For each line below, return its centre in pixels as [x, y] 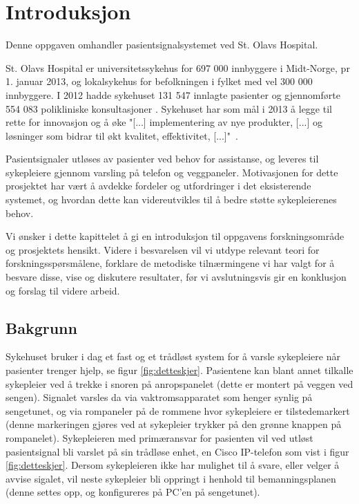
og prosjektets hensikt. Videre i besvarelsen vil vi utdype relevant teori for [163, 249]
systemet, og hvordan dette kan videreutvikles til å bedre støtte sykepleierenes [171, 199]
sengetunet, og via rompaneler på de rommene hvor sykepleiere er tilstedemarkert [178, 410]
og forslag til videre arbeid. [63, 290]
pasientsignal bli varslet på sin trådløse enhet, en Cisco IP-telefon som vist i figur [177, 451]
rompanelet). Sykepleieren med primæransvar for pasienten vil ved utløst [159, 437]
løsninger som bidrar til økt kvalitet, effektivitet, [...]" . [122, 135]
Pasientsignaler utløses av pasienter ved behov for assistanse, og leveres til [162, 159]
